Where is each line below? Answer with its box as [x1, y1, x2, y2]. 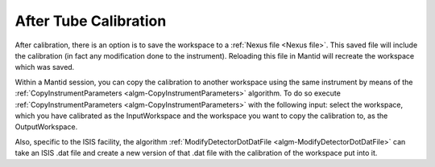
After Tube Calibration [14, 12, 167, 30]
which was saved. [14, 63, 75, 72]
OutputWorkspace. [14, 122, 78, 132]
